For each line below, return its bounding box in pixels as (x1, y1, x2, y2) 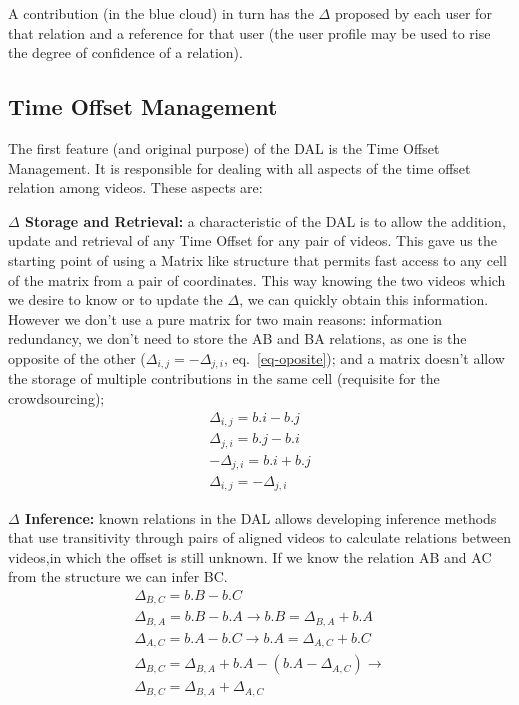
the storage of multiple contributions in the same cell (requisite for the (8, 368, 440, 389)
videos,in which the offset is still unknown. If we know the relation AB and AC (8, 546, 492, 567)
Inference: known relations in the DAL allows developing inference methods (25, 507, 497, 528)
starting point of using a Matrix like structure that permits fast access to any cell (8, 249, 507, 270)
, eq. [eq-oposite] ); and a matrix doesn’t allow (223, 347, 505, 368)
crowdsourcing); (8, 387, 105, 408)
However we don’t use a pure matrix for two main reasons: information (8, 308, 443, 329)
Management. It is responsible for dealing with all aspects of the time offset (8, 157, 471, 178)
